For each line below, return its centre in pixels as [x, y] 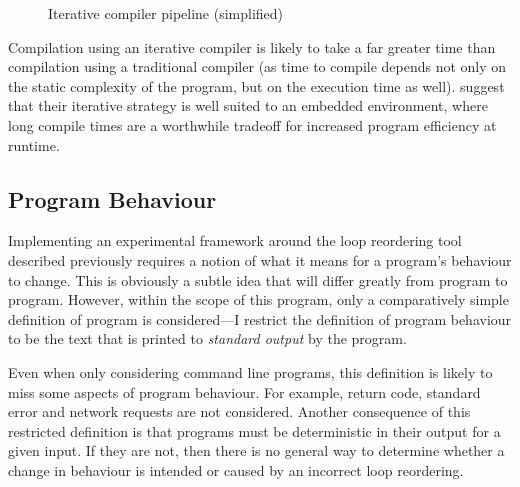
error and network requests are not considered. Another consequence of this [239, 411]
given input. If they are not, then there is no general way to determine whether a [256, 450]
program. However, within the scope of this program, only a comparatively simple [258, 299]
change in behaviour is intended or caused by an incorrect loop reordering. [236, 469]
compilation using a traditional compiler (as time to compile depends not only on [257, 66]
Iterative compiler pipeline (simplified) [166, 13]
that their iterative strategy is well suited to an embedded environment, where [248, 105]
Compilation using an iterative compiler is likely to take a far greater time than [252, 46]
